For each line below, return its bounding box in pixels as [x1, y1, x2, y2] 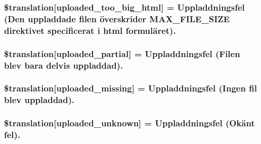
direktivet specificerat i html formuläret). [4, 24, 176, 36]
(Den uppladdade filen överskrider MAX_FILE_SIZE [4, 12, 230, 25]
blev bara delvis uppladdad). [4, 59, 123, 71]
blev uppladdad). [4, 93, 75, 106]
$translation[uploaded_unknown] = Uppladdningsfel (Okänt [4, 117, 255, 129]
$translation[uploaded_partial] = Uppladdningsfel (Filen [4, 47, 240, 60]
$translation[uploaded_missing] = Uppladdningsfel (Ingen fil [4, 82, 257, 94]
